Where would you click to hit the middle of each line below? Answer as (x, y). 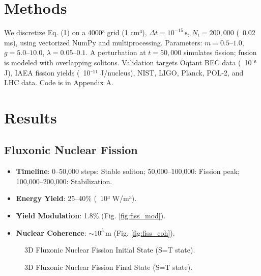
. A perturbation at (116, 52)
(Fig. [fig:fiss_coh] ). (144, 232)
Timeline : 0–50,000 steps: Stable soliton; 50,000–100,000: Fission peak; (128, 171)
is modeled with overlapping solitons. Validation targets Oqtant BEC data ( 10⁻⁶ (130, 62)
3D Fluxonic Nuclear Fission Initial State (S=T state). (110, 250)
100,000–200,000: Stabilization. (64, 181)
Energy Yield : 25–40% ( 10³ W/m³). (76, 198)
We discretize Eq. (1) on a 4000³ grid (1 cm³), (76, 32)
